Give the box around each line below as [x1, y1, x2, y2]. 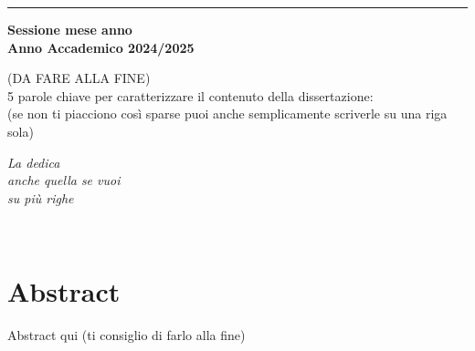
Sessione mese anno [7, 20, 132, 38]
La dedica [7, 152, 60, 171]
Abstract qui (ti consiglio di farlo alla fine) [7, 325, 246, 345]
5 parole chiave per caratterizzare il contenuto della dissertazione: [7, 86, 374, 105]
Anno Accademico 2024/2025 [7, 37, 195, 57]
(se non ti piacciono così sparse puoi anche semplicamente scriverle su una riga [7, 104, 448, 123]
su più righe [7, 188, 74, 207]
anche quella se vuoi [7, 170, 121, 190]
